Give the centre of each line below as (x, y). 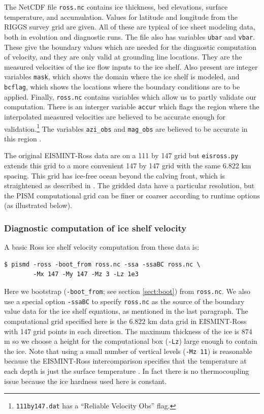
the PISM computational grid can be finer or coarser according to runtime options (132, 195)
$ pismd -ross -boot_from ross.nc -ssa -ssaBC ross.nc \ (102, 264)
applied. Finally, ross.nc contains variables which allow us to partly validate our (130, 96)
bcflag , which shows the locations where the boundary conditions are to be (122, 86)
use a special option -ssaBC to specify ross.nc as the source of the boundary (124, 301)
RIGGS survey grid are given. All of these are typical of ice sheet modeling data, (130, 27)
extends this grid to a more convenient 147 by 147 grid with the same (112, 166)
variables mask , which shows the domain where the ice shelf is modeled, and (122, 77)
